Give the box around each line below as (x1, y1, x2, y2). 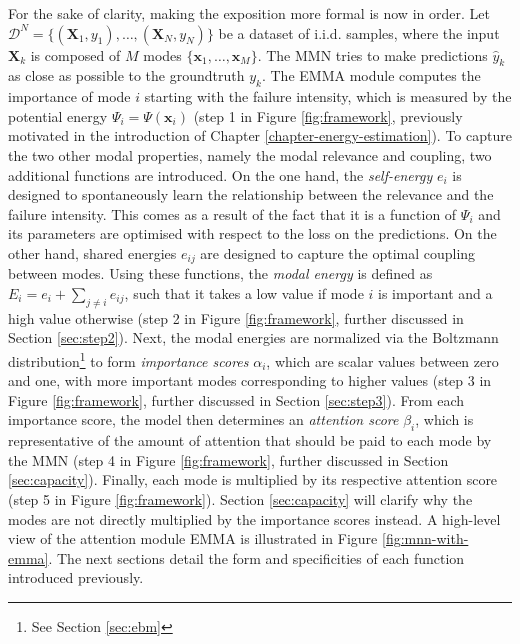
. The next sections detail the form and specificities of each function (48, 547, 465, 568)
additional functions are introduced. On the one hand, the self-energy (8, 164, 433, 185)
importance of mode (8, 86, 131, 107)
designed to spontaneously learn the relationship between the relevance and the (8, 184, 494, 205)
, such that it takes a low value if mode (124, 282, 364, 303)
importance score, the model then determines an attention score (8, 409, 399, 430)
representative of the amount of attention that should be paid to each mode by (8, 430, 492, 451)
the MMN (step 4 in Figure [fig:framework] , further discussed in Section (8, 449, 449, 470)
